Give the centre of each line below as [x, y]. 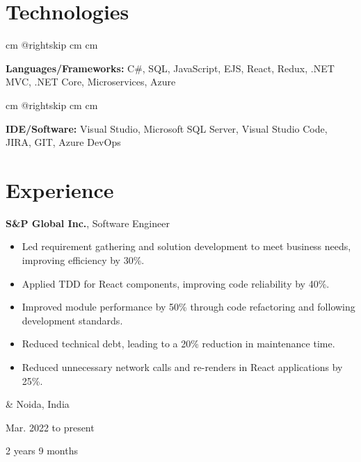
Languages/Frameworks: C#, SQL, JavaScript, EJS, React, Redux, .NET [170, 68]
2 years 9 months [42, 451]
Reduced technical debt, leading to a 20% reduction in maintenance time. [178, 344]
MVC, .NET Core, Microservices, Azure [91, 82]
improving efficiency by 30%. [83, 260]
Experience [60, 189]
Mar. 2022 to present [50, 427]
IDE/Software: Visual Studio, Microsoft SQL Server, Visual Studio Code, [167, 128]
